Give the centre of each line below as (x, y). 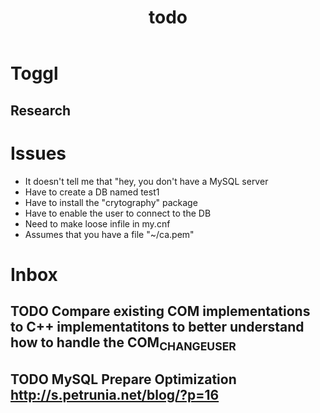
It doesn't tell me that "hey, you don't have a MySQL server (146, 181)
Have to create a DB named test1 (92, 192)
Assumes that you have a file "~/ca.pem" (109, 234)
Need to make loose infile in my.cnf (97, 223)
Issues (38, 153)
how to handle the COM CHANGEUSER (123, 344)
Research (41, 110)
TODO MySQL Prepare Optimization (123, 379)
